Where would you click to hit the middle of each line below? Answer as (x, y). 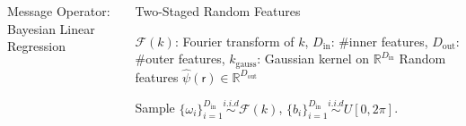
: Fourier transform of (234, 41)
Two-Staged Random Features (218, 11)
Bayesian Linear (51, 28)
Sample (155, 108)
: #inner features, (379, 41)
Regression (36, 46)
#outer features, (180, 59)
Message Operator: (59, 11)
